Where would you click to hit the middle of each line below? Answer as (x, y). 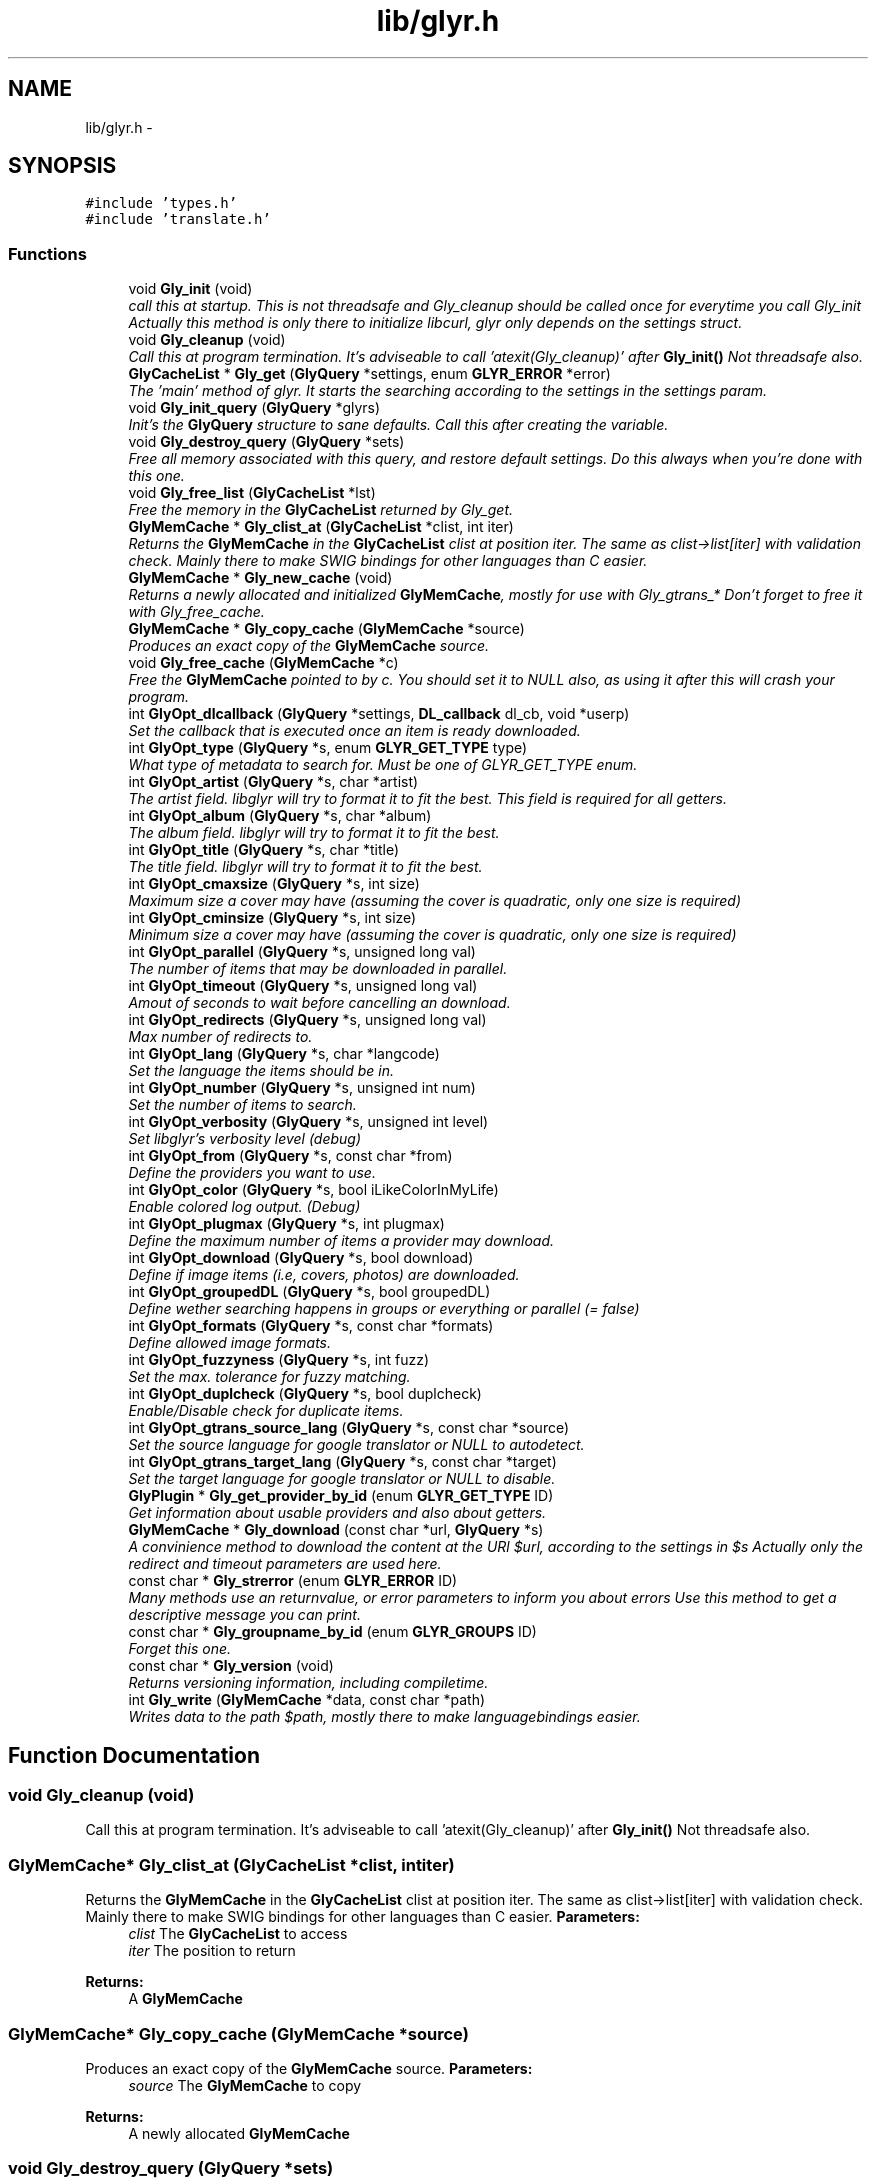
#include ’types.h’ (161, 203)
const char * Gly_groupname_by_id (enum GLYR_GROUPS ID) (332, 1632)
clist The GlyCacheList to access (238, 1934)
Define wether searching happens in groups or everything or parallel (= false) (384, 1309)
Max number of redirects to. (220, 1037)
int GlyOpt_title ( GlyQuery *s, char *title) (264, 850)
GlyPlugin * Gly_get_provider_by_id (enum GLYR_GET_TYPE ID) (341, 1496)
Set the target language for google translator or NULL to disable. (342, 1479)
